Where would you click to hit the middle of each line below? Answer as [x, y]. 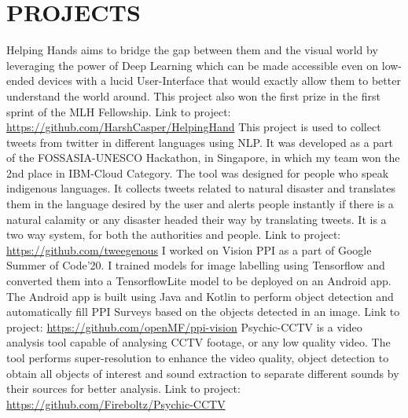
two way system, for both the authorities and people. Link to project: [174, 235]
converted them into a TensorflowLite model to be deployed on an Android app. [199, 281]
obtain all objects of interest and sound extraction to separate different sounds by [203, 373]
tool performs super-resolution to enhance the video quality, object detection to [198, 357]
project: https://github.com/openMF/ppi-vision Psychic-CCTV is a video [184, 326]
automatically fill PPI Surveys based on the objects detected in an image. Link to [203, 312]
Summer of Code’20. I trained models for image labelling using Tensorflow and [196, 265]
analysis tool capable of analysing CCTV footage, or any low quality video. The [198, 342]
